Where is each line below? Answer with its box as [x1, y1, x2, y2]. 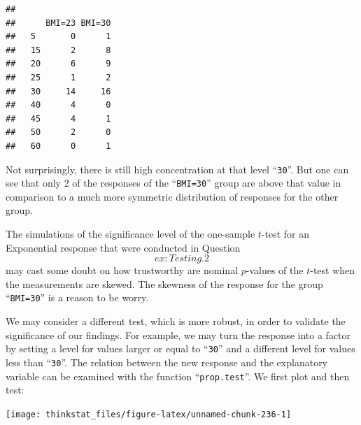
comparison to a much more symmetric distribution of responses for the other [6, 189, 339, 203]
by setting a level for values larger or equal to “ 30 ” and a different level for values [6, 341, 355, 356]
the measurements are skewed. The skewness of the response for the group [6, 276, 323, 291]
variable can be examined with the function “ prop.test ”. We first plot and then [6, 368, 350, 383]
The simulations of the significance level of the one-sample [6, 226, 255, 241]
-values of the [246, 263, 304, 278]
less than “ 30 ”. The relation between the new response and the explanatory [6, 354, 328, 369]
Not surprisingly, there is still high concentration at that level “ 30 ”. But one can [6, 161, 349, 176]
